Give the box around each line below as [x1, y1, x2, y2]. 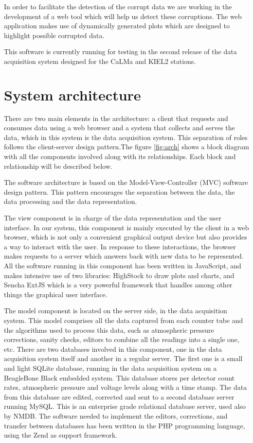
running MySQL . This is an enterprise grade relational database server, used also [4, 401, 246, 411]
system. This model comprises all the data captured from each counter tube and [4, 315, 243, 325]
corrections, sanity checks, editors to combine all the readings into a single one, [4, 334, 239, 344]
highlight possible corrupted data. [4, 30, 105, 40]
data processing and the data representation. [4, 196, 137, 206]
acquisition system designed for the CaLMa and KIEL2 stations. [4, 56, 196, 66]
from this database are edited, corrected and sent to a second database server [4, 391, 235, 402]
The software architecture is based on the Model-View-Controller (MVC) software [4, 177, 248, 187]
